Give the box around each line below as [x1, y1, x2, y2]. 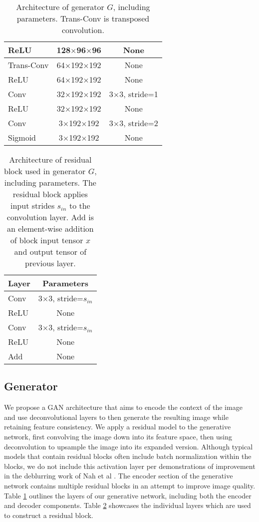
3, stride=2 [119, 117, 158, 129]
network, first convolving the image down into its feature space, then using [4, 431, 232, 441]
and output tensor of [14, 246, 87, 257]
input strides [10, 200, 55, 211]
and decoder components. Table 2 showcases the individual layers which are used [4, 500, 251, 510]
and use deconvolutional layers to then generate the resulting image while [4, 411, 229, 422]
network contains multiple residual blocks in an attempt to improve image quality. [4, 480, 256, 490]
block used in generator [4, 165, 86, 177]
